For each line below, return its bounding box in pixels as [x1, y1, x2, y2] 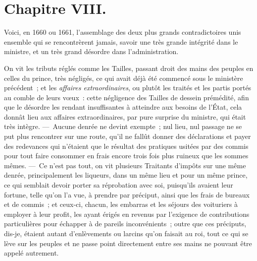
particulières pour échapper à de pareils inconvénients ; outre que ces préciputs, [4, 218, 247, 229]
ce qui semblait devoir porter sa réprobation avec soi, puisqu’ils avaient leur [4, 180, 233, 190]
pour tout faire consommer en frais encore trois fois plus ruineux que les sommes [4, 150, 249, 161]
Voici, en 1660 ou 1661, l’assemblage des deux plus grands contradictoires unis [4, 27, 241, 37]
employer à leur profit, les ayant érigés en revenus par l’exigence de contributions [4, 208, 250, 219]
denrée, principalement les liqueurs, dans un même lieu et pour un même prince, [4, 170, 248, 180]
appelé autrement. [4, 248, 59, 258]
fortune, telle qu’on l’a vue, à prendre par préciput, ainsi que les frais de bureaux [4, 189, 250, 199]
